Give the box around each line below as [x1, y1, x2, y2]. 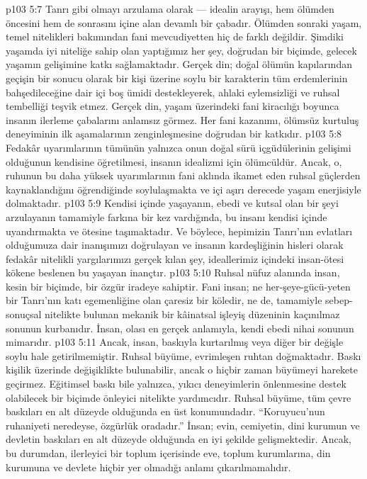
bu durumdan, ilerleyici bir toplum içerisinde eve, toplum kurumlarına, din [6, 446, 331, 460]
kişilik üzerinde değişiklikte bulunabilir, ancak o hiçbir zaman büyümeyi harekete [6, 362, 358, 377]
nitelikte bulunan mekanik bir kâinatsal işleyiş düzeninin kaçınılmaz [44, 307, 340, 322]
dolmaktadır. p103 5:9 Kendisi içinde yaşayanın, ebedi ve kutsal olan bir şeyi [6, 196, 339, 210]
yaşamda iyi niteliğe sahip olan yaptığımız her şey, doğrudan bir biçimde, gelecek [6, 43, 357, 57]
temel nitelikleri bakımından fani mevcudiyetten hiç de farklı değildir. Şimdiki [6, 29, 344, 44]
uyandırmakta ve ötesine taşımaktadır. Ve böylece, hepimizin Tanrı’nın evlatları [6, 223, 353, 238]
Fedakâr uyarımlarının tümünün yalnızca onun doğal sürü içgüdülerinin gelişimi [6, 140, 351, 154]
